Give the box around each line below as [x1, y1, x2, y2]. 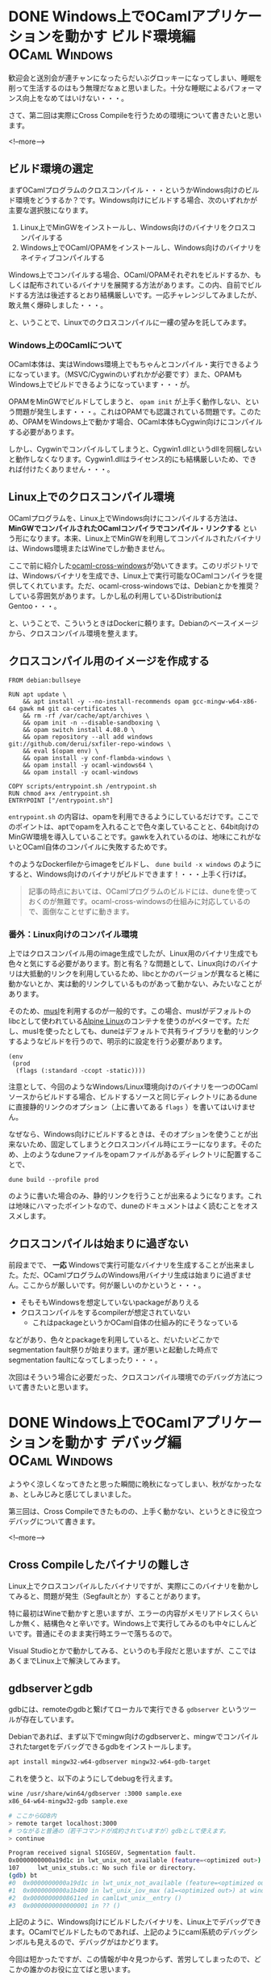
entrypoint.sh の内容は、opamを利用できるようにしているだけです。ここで [8, 811, 260, 821]
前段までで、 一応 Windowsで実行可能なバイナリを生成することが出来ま [8, 1259, 248, 1269]
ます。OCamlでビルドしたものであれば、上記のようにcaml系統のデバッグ [8, 1927, 252, 1937]
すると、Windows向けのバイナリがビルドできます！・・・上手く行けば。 [8, 869, 252, 879]
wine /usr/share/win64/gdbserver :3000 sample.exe [8, 1790, 182, 1798]
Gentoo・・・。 [8, 601, 62, 611]
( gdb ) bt [8, 1872, 38, 1880]
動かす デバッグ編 [65, 1433, 181, 1452]
